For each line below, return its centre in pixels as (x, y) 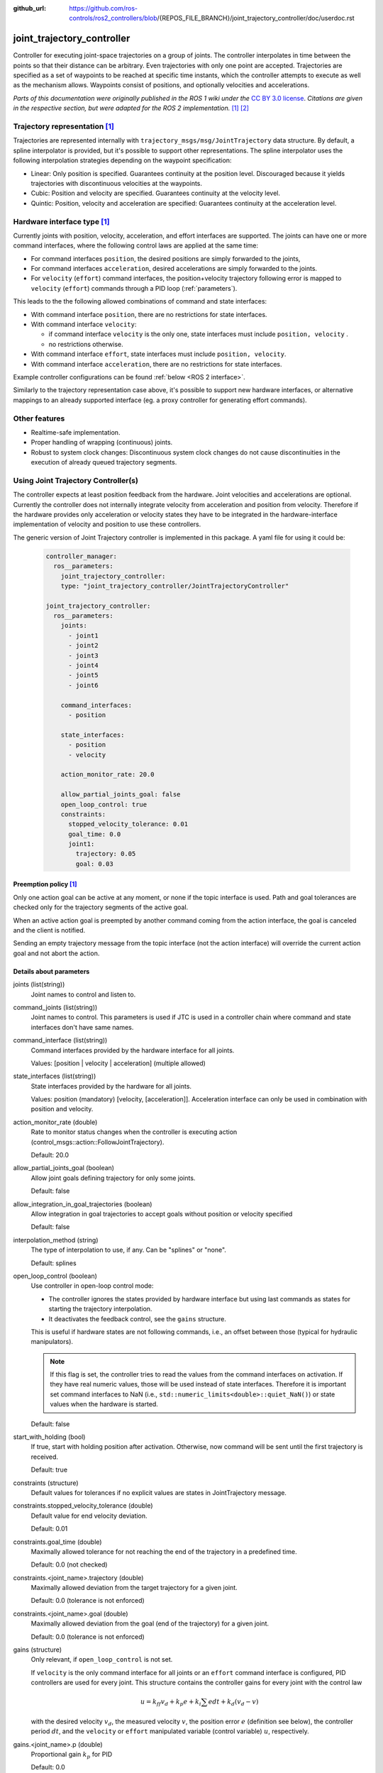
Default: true (49, 1470)
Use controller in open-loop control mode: (92, 1286)
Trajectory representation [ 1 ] (64, 126)
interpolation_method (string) (56, 1240)
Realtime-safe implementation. (76, 432)
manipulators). (52, 1342)
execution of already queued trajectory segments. (104, 462)
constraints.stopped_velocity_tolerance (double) (83, 1506)
